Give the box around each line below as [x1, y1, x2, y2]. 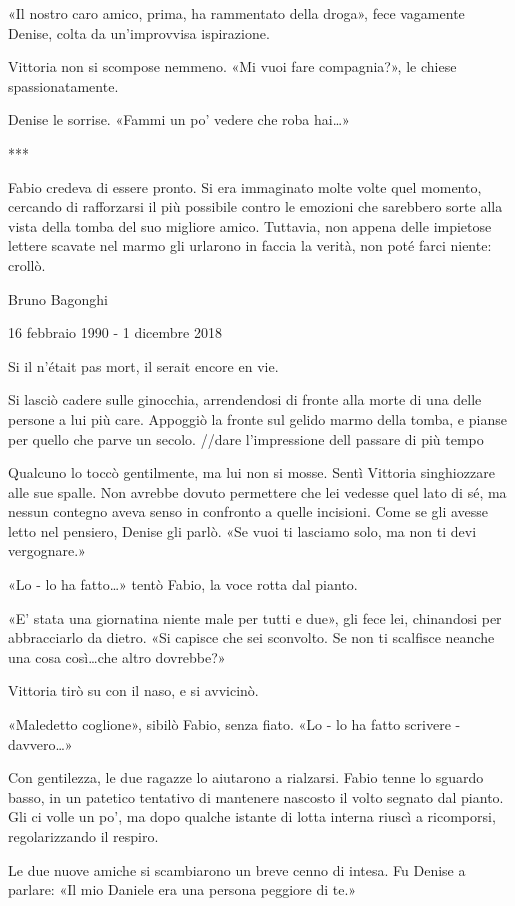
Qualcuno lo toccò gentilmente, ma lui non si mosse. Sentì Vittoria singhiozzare [8, 462, 495, 483]
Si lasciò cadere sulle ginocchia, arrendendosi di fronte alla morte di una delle [8, 389, 482, 410]
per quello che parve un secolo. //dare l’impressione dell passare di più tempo [8, 428, 484, 449]
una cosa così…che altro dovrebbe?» [8, 646, 226, 667]
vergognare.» [8, 540, 86, 561]
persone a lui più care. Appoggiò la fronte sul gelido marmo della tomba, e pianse [8, 408, 507, 429]
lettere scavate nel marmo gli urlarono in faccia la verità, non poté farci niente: [8, 235, 492, 256]
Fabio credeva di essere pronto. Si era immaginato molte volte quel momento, [8, 176, 482, 197]
